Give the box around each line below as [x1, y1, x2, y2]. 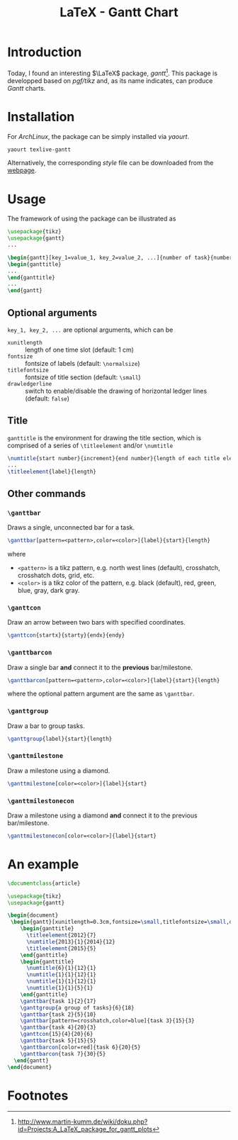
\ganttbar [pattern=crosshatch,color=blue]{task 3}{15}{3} [20, 1017, 195, 1024]
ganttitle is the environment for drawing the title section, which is [7, 433, 202, 442]
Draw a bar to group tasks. [7, 721, 85, 730]
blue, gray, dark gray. [17, 586, 80, 595]
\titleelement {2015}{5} [25, 944, 97, 952]
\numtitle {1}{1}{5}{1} [25, 985, 93, 992]
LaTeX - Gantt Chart [59, 4, 178, 21]
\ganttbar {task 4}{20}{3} [20, 1024, 97, 1032]
